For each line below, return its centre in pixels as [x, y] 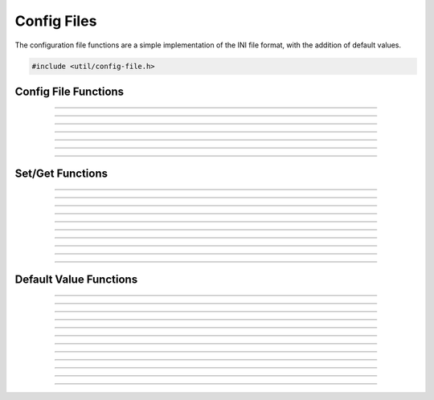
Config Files [56, 21]
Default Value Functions [76, 279]
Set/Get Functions [61, 173]
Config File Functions [70, 91]
